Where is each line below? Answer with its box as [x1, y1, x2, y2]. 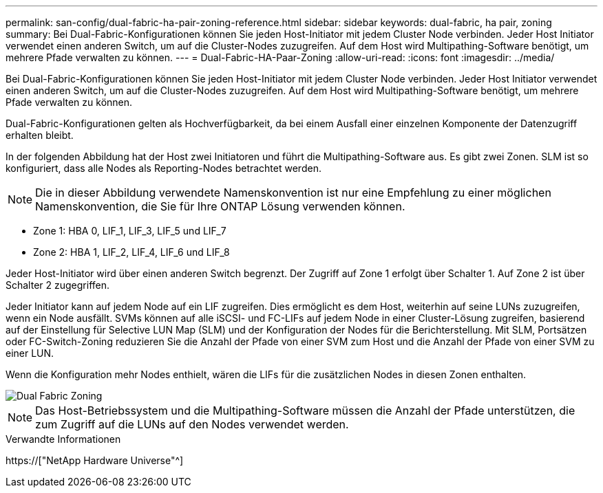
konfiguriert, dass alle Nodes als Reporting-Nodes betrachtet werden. [6, 162, 321, 174]
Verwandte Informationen [6, 433, 121, 445]
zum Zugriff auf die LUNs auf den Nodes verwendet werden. [35, 417, 349, 431]
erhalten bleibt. [6, 129, 74, 141]
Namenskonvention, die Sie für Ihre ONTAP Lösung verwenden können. [35, 199, 405, 213]
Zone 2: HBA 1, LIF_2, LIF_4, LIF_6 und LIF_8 [33, 246, 230, 258]
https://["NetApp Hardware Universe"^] [6, 454, 184, 466]
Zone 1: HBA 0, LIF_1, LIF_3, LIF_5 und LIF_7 [33, 225, 226, 237]
